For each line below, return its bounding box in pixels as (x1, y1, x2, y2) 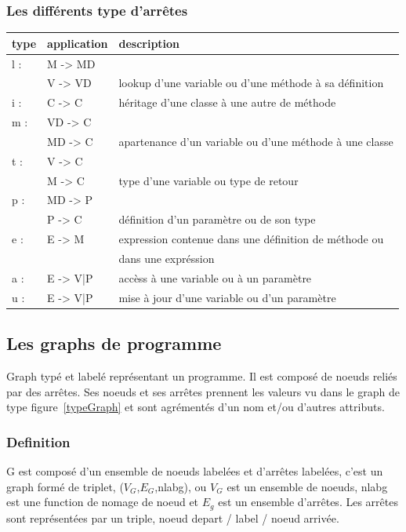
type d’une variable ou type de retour (118, 172, 299, 188)
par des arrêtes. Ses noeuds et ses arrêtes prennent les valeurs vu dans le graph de (6, 383, 400, 399)
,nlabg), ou (154, 478, 207, 494)
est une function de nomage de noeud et (6, 494, 199, 510)
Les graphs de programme (6, 331, 222, 355)
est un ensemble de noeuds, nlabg (227, 478, 388, 494)
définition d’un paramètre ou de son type (118, 211, 316, 228)
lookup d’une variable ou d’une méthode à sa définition (118, 75, 384, 91)
